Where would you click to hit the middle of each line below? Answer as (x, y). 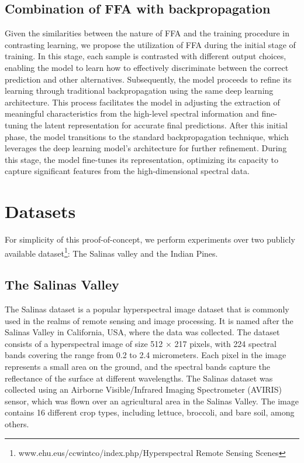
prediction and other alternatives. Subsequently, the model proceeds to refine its (148, 79)
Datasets (40, 211)
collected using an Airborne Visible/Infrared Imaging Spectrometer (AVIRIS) (143, 389)
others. (17, 424)
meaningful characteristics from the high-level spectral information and (132, 113)
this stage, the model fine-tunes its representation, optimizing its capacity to (141, 159)
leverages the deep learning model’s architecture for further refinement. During (146, 148)
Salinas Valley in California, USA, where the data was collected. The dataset (142, 332)
